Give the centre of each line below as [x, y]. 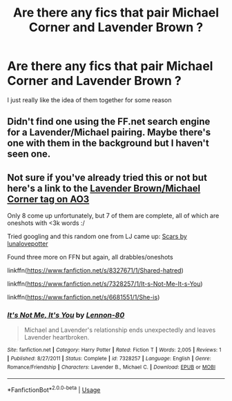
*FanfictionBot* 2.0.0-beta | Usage [54, 389]
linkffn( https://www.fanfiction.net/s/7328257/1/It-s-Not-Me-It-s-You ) [105, 284]
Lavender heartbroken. [57, 338]
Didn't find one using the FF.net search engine [109, 122]
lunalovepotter [28, 244]
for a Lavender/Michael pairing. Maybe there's [109, 133]
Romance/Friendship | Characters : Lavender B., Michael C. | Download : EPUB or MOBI [112, 367]
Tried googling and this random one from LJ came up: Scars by [97, 237]
